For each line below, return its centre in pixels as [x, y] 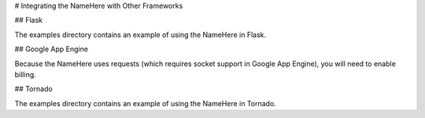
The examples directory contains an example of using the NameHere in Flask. [140, 35]
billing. [26, 74]
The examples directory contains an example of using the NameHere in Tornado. [146, 103]
